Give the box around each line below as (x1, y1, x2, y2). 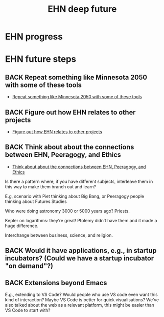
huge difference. (5, 223, 39, 229)
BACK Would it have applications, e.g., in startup (5, 247, 157, 255)
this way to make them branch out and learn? (5, 183, 96, 190)
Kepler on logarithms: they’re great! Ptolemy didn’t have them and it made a (5, 217, 158, 223)
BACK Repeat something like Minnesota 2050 (5, 73, 147, 82)
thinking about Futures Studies (5, 198, 67, 204)
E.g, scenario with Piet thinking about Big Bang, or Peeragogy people (5, 193, 144, 199)
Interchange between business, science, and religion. (5, 232, 113, 238)
